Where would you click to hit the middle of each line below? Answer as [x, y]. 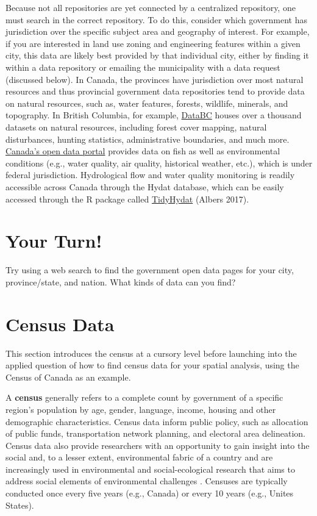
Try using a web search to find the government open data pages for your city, [150, 270]
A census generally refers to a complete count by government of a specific [144, 397]
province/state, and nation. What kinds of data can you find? [121, 281]
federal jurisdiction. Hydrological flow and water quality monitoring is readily [150, 175]
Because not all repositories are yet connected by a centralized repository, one [151, 7]
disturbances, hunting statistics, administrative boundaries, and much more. [148, 139]
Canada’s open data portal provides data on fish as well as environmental [143, 151]
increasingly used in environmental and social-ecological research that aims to [150, 469]
